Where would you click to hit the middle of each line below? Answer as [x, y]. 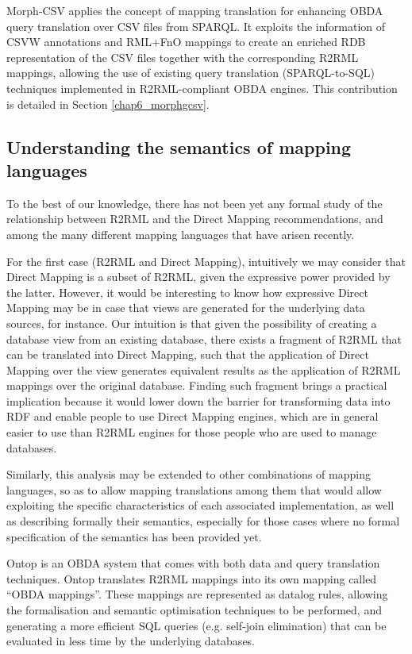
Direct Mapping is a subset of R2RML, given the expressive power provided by [198, 277]
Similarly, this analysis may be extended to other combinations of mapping [189, 474]
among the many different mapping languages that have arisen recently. [181, 234]
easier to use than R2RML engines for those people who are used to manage [192, 432]
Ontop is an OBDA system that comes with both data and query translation [193, 563]
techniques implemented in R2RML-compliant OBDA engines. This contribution [202, 88]
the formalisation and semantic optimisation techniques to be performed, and [194, 610]
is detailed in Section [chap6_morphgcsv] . [108, 104]
